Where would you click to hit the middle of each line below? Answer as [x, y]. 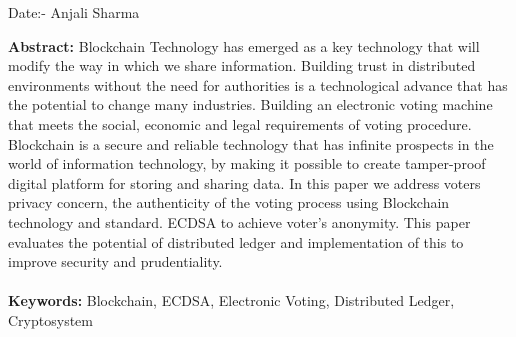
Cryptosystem [50, 319]
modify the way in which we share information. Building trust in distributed [242, 65]
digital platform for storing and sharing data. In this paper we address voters [244, 182]
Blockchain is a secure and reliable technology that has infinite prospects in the [251, 143]
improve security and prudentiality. [115, 261]
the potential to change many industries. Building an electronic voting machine [250, 104]
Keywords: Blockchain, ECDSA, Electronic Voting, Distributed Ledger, [231, 300]
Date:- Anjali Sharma [74, 12]
